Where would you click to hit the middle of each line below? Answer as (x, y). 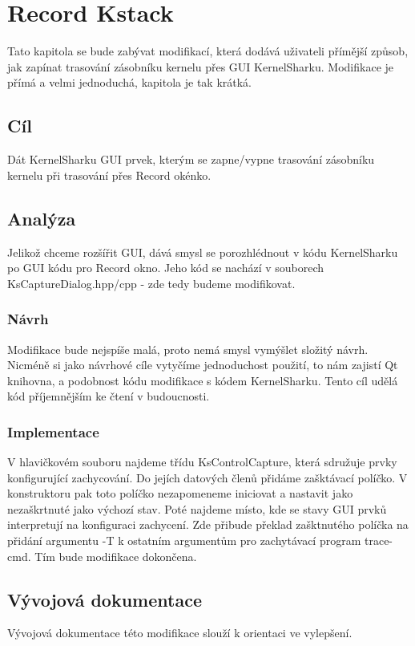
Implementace (53, 431)
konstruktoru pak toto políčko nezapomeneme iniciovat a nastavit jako (180, 493)
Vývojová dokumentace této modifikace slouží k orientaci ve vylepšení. (180, 633)
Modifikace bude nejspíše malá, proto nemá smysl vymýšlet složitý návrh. (188, 349)
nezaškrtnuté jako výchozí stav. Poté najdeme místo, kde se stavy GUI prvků (197, 508)
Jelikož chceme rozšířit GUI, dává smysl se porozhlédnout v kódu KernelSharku (203, 252)
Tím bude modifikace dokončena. (116, 556)
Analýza (42, 218)
